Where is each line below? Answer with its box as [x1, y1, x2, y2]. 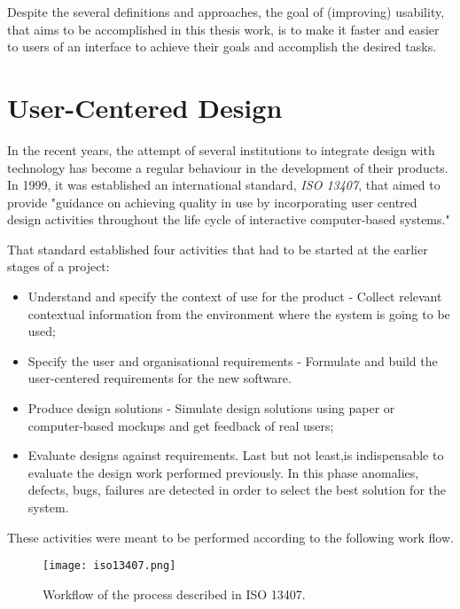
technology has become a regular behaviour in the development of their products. [7, 158, 448, 176]
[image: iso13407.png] [43, 559, 176, 573]
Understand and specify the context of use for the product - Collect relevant [27, 287, 442, 306]
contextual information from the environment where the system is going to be [27, 304, 450, 323]
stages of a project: [7, 257, 110, 276]
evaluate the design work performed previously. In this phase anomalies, [27, 463, 419, 481]
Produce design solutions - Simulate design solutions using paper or [27, 399, 395, 418]
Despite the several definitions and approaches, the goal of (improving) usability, [7, 3, 445, 20]
